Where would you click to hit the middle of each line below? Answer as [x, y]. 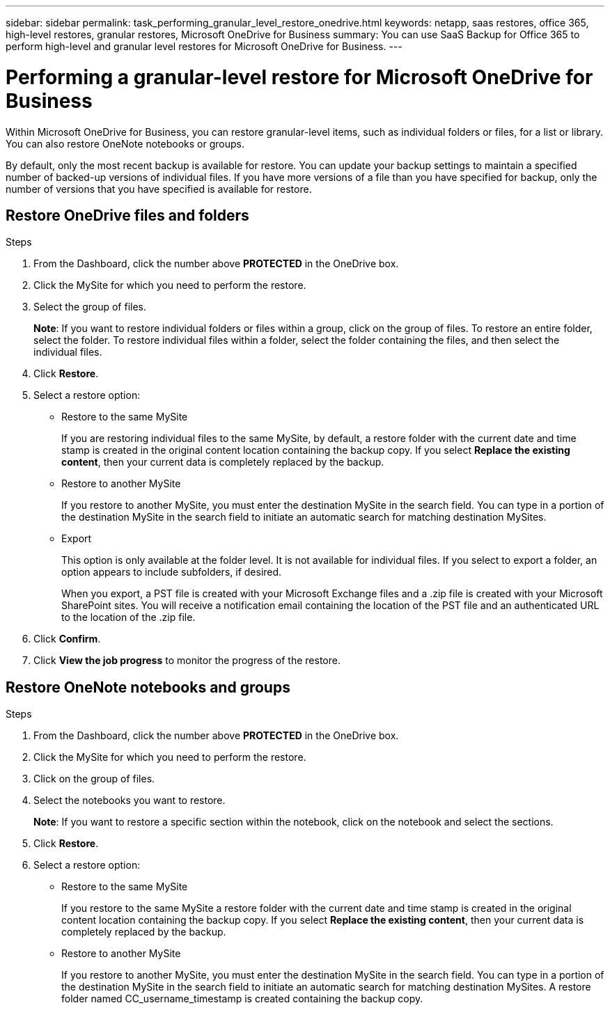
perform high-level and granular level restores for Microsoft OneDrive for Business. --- [204, 46]
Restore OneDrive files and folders [127, 215]
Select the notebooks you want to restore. [130, 800]
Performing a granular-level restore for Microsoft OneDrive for [299, 77]
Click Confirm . [67, 639]
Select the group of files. [90, 307]
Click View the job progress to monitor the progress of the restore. [187, 661]
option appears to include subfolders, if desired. [172, 572]
